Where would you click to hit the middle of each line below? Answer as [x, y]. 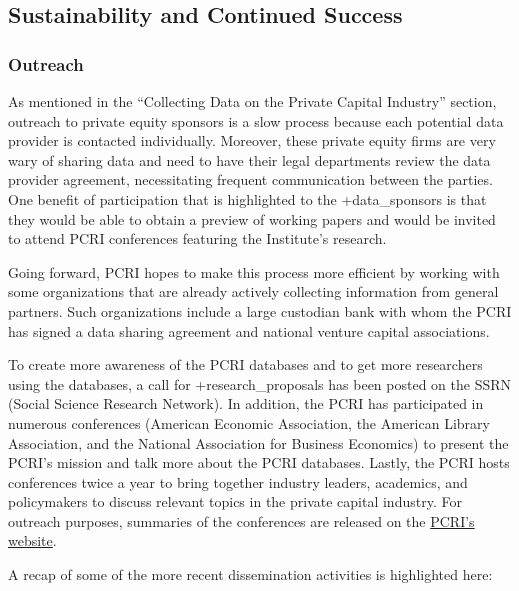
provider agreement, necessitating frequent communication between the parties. [250, 179]
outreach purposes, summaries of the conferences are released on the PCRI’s [241, 520]
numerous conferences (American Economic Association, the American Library [249, 422]
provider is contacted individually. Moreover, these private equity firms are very [252, 140]
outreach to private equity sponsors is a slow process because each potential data [256, 120]
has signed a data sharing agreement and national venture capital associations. [249, 330]
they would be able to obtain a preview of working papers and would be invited [252, 218]
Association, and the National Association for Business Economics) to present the [258, 442]
